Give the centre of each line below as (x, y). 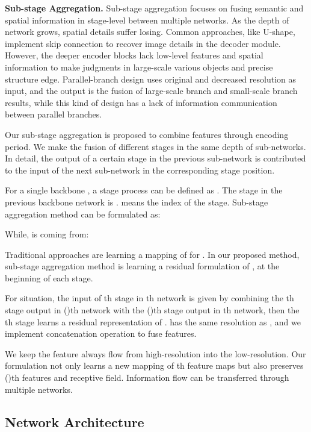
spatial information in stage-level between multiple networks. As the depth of (147, 20)
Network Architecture (75, 421)
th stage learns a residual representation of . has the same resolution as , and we (153, 321)
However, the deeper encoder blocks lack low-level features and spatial (134, 55)
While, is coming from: (47, 234)
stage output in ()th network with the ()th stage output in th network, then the (152, 310)
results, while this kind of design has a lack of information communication (141, 102)
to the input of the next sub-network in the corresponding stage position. (140, 170)
